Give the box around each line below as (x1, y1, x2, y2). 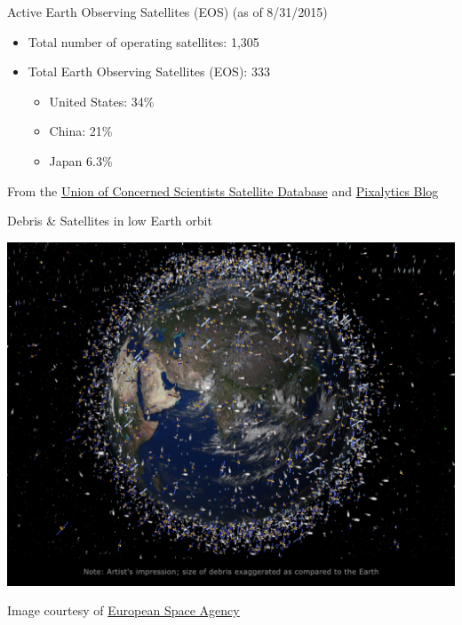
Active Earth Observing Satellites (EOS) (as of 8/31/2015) (7, 3, 328, 20)
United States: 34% (49, 91, 155, 110)
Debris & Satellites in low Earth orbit (7, 211, 212, 230)
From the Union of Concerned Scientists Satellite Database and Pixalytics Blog (7, 181, 439, 200)
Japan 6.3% (49, 151, 113, 170)
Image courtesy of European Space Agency (7, 601, 240, 620)
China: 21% (49, 122, 113, 140)
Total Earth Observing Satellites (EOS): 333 (28, 62, 270, 81)
